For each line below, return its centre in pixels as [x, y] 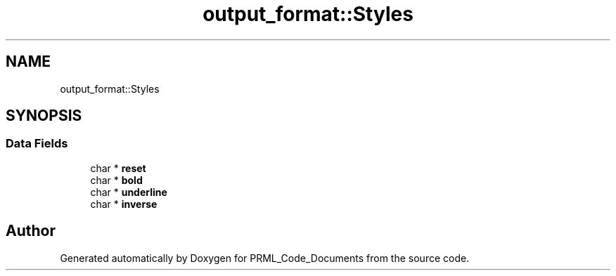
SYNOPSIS [44, 116]
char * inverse [124, 204]
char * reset [118, 168]
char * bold [116, 180]
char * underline [129, 192]
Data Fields [37, 144]
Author [31, 231]
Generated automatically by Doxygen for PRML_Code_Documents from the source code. [265, 258]
